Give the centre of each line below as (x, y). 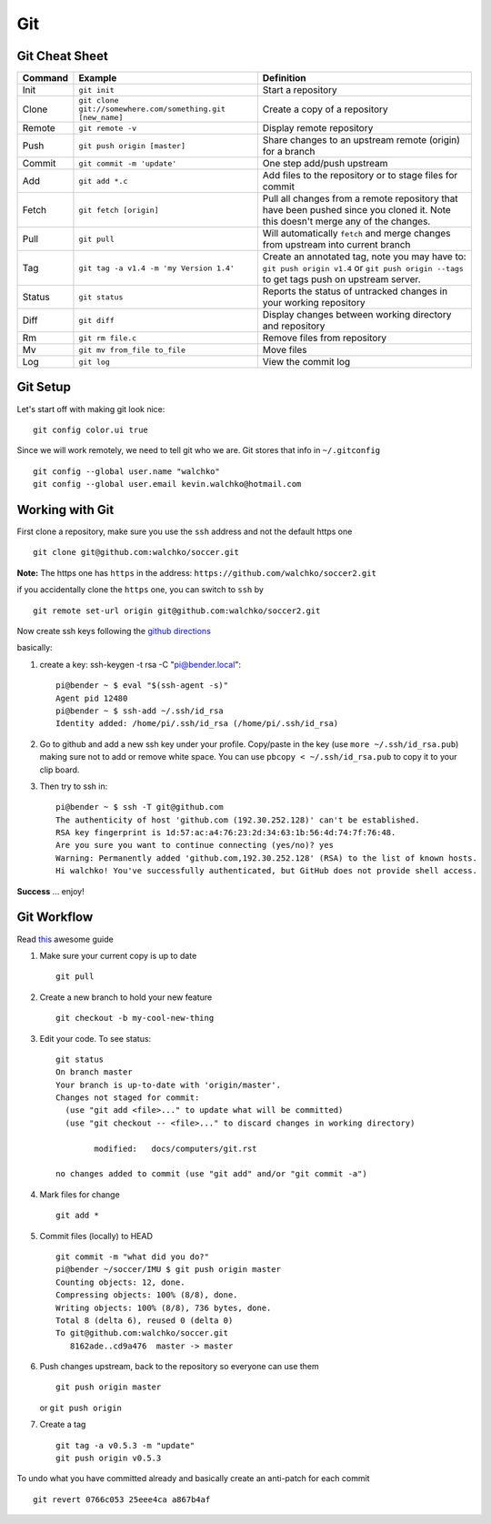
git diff (97, 320)
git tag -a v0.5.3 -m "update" (125, 1445)
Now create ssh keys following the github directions (114, 631)
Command (45, 78)
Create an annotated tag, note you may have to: (365, 257)
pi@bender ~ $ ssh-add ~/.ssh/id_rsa (140, 711)
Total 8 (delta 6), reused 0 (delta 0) (145, 1320)
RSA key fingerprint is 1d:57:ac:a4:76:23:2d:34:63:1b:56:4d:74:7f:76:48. (226, 833)
